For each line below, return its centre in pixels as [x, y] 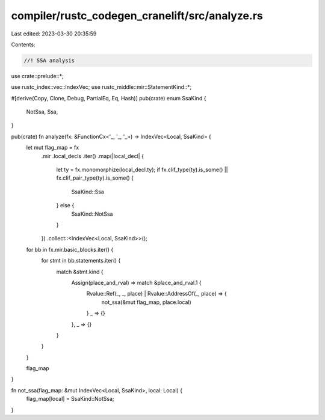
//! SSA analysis [49, 60]
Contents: [23, 44]
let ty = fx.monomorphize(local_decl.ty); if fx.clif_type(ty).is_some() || [142, 170]
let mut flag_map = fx [53, 148]
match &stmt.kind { [80, 272]
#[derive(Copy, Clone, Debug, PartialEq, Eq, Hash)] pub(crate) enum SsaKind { [109, 98]
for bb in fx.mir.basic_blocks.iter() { [70, 249]
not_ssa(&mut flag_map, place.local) [147, 302]
